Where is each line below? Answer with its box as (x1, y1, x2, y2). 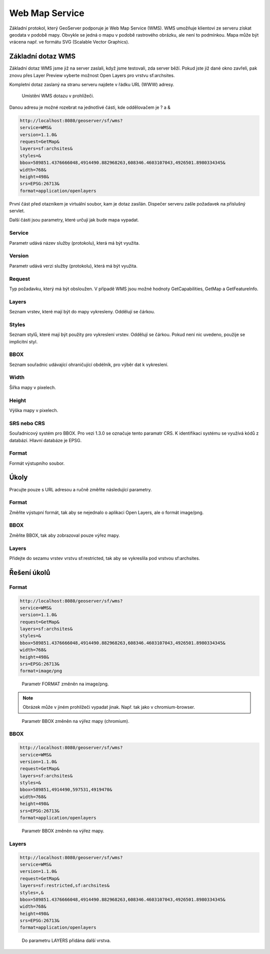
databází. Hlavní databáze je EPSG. (9, 437, 82, 443)
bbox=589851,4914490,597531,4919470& (19, 787, 112, 793)
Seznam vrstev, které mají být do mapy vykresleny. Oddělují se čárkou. (9, 309, 155, 315)
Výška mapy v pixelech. (9, 407, 58, 413)
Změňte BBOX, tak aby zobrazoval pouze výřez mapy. (9, 532, 120, 538)
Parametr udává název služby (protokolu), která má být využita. (9, 240, 140, 246)
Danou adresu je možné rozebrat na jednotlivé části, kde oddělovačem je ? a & (9, 104, 171, 110)
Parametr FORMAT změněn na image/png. (21, 681, 109, 687)
